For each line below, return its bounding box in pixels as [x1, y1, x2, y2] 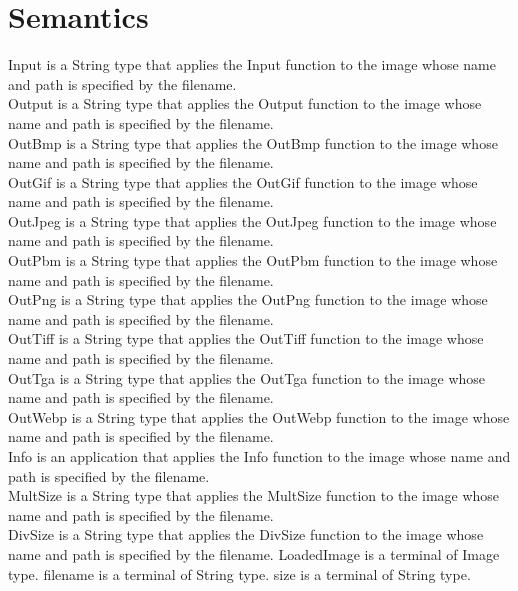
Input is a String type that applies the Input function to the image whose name [8, 54, 496, 75]
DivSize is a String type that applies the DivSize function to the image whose [8, 524, 484, 545]
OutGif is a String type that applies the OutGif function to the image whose [8, 171, 478, 192]
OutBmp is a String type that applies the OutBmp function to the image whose [8, 132, 498, 153]
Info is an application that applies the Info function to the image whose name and [8, 446, 511, 466]
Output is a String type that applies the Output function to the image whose [8, 93, 482, 114]
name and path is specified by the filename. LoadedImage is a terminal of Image [8, 543, 500, 564]
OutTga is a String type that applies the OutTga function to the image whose [8, 367, 486, 388]
